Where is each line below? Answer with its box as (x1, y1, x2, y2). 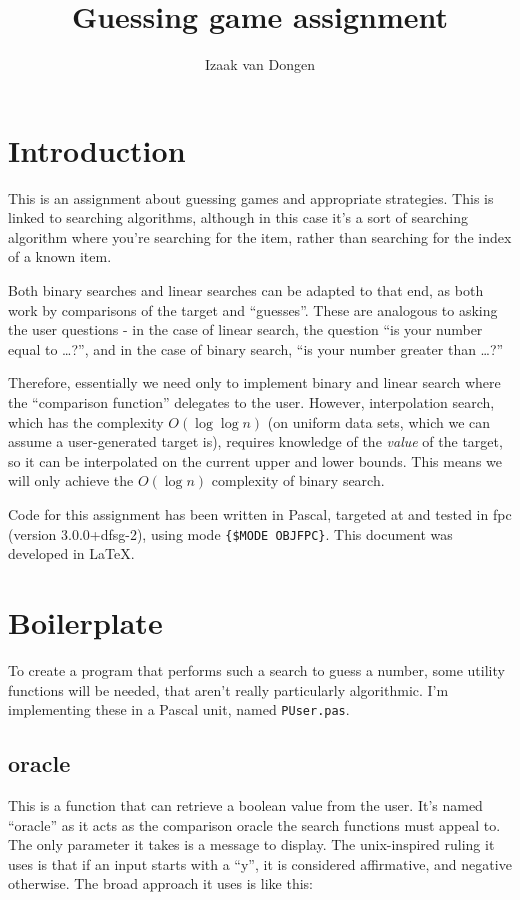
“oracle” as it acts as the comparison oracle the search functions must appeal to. (8, 814, 501, 835)
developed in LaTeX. (8, 543, 135, 564)
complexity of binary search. (211, 470, 385, 491)
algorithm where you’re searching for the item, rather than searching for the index (8, 226, 512, 247)
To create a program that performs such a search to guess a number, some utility (8, 659, 505, 680)
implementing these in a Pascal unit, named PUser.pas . (8, 699, 350, 720)
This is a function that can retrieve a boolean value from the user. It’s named (8, 794, 483, 815)
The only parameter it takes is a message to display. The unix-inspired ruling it (8, 834, 495, 855)
